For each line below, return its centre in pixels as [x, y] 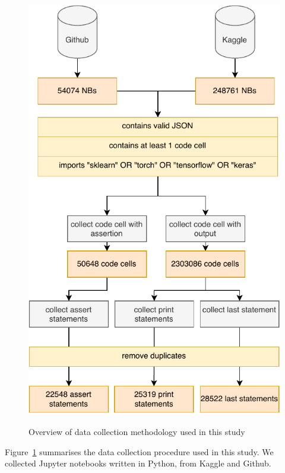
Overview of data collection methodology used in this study [137, 431]
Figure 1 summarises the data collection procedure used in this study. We [139, 451]
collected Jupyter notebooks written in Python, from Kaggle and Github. [138, 463]
